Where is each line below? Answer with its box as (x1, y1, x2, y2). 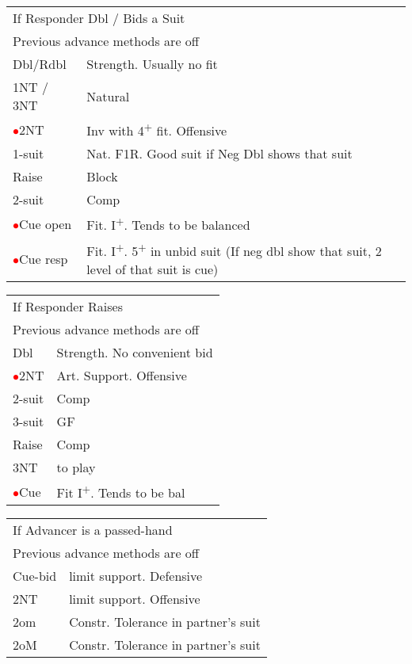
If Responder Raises (13, 296, 123, 315)
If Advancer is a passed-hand (13, 521, 173, 540)
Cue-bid (13, 567, 57, 586)
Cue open (19, 214, 72, 233)
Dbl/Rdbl (13, 55, 67, 73)
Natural (86, 86, 130, 105)
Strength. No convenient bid (56, 342, 213, 361)
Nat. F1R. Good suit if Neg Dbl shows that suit (86, 144, 353, 163)
